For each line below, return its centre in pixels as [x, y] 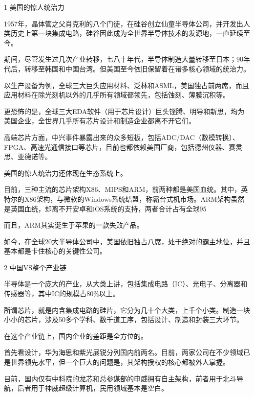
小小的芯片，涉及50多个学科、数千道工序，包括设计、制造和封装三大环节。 [124, 319]
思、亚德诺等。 [28, 156]
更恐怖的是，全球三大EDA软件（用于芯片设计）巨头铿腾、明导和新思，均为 [124, 111]
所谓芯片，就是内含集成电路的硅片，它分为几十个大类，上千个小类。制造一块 [127, 310]
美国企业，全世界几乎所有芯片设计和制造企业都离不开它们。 [100, 121]
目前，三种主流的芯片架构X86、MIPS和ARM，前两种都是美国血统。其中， [123, 189]
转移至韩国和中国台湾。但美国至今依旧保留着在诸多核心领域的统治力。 [137, 68]
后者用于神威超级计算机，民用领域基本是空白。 [93, 388]
